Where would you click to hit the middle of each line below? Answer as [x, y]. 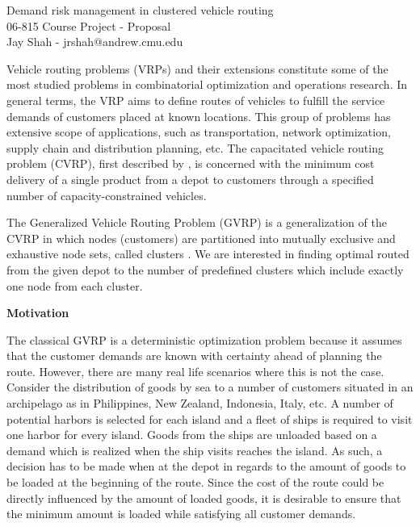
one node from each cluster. [75, 285]
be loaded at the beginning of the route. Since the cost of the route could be [195, 482]
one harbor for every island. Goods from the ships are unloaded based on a [192, 435]
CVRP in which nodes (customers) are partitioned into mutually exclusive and [201, 238]
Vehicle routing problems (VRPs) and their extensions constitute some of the [197, 68]
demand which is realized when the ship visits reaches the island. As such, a [195, 450]
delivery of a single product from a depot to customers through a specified [190, 179]
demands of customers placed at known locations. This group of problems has [199, 116]
